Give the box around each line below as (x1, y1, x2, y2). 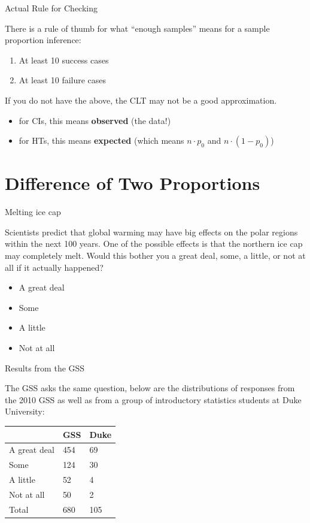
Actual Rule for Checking (5, 2, 98, 14)
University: (5, 405, 45, 418)
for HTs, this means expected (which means (19, 134, 184, 147)
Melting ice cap (5, 205, 61, 218)
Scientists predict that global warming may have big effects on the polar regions (5, 225, 298, 238)
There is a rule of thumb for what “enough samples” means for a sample (5, 22, 270, 34)
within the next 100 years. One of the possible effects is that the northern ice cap (5, 237, 303, 250)
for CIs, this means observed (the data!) (19, 114, 171, 126)
